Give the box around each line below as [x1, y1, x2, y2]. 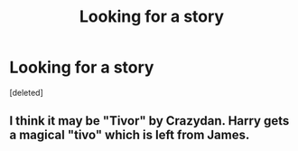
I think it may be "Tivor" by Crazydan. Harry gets [9, 113, 290, 128]
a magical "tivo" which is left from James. [9, 127, 250, 143]
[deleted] [9, 87, 43, 98]
